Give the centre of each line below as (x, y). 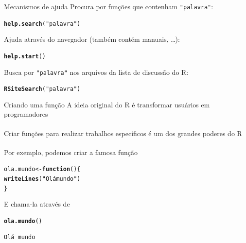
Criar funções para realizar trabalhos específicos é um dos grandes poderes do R (123, 133)
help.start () (25, 56)
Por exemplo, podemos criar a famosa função (71, 152)
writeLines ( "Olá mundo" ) (42, 179)
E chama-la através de (37, 204)
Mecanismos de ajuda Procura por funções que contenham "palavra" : (109, 6)
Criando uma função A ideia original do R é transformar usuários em (107, 104)
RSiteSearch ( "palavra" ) (42, 89)
